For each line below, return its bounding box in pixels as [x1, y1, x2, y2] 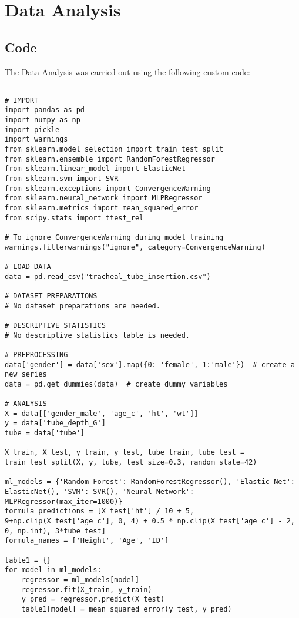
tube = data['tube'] [5, 429, 85, 438]
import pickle [5, 125, 60, 134]
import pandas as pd [5, 106, 85, 115]
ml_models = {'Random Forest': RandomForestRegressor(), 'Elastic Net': [5, 478, 295, 486]
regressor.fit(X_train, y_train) [21, 585, 152, 594]
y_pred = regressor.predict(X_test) [21, 595, 165, 604]
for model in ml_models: [5, 566, 102, 575]
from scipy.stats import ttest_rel [5, 213, 144, 222]
